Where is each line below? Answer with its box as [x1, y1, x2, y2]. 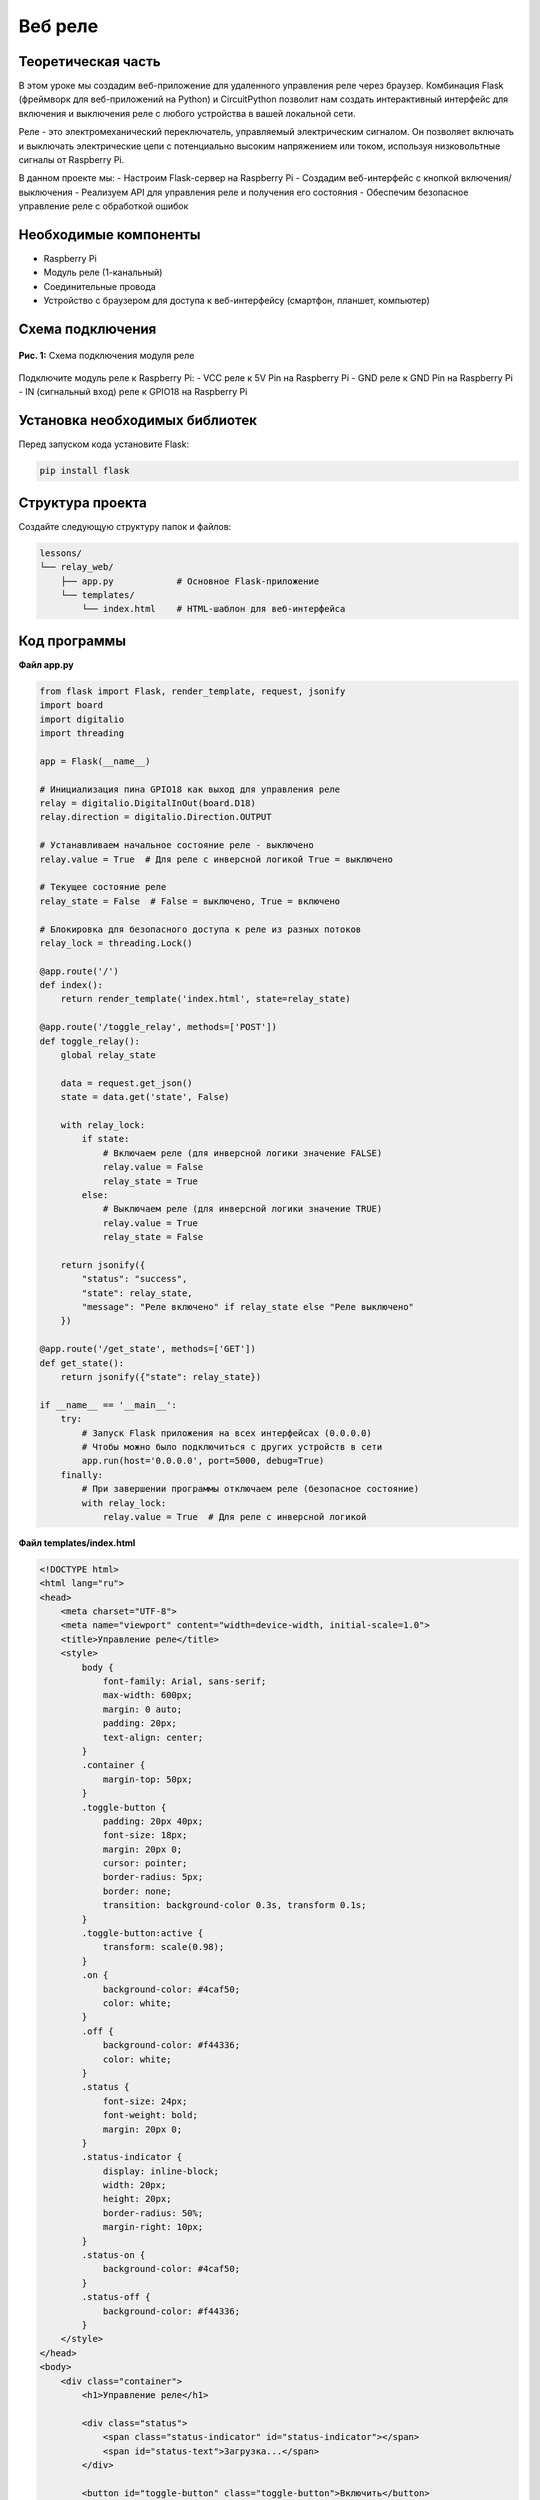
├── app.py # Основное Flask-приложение [60, 575, 320, 587]
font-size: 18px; [102, 1830, 188, 1841]
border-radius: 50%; [102, 2207, 204, 2219]
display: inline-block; [102, 2165, 220, 2177]
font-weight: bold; [102, 2110, 199, 2121]
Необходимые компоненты [18, 226, 201, 243]
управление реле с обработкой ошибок [18, 200, 189, 212]
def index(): [39, 980, 104, 991]
